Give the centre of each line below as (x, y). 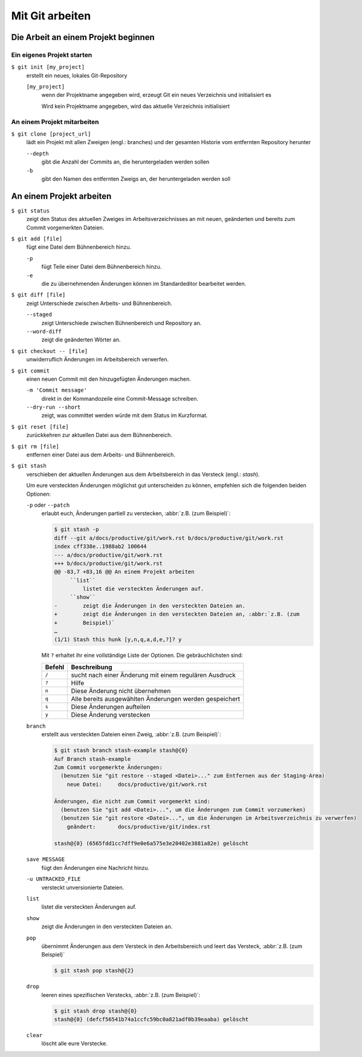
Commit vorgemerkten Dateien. (65, 228)
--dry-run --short (53, 407)
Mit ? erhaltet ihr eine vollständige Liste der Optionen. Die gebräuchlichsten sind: (142, 655)
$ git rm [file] (35, 446)
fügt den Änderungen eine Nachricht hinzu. (95, 868)
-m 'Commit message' (57, 390)
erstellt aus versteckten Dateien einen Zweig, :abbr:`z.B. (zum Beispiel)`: (131, 734)
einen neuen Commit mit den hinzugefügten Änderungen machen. (109, 379)
